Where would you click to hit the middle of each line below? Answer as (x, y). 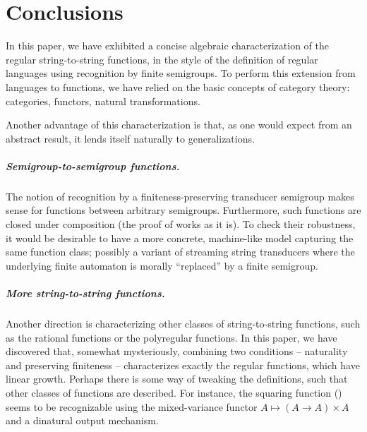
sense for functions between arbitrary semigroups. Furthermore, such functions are (183, 210)
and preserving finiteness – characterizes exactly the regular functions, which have (183, 365)
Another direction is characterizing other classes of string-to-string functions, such (183, 323)
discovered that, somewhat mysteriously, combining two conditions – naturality (177, 351)
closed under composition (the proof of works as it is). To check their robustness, (181, 224)
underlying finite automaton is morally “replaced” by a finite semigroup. (162, 265)
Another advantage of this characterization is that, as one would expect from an (179, 125)
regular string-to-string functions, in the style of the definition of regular (162, 59)
